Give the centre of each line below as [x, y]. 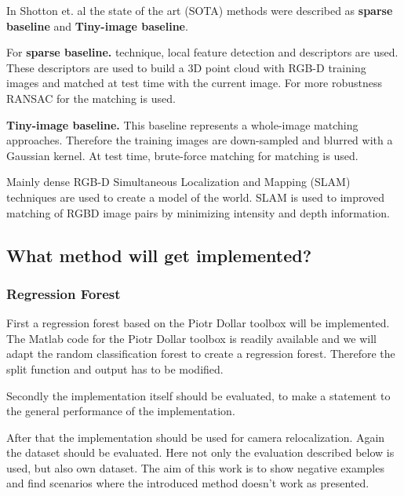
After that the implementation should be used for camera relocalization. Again [196, 437]
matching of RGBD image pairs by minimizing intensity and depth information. [198, 212]
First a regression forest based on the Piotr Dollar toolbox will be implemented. [198, 323]
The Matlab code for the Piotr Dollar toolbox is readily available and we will [191, 338]
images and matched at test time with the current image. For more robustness [195, 83]
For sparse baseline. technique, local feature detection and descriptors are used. [202, 52]
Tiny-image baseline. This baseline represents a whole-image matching [182, 124]
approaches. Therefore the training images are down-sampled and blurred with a [200, 140]
